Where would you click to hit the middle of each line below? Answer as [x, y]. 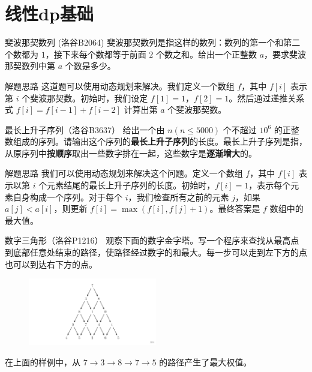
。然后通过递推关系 [267, 97]
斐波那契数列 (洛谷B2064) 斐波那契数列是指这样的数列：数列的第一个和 [144, 42]
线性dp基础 [49, 13]
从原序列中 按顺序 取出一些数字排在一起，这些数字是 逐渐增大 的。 [131, 153]
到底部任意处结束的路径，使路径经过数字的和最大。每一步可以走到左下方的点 [156, 252]
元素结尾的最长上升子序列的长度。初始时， [131, 185]
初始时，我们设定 [114, 97]
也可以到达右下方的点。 [51, 264]
